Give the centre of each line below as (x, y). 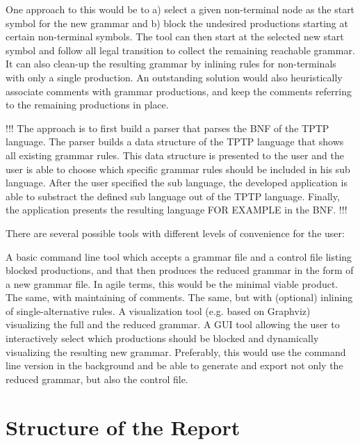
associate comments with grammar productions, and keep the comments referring (179, 91)
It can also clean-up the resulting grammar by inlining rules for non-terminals (171, 64)
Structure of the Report (123, 427)
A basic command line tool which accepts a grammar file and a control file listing (179, 256)
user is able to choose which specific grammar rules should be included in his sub (178, 169)
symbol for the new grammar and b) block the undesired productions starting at (177, 23)
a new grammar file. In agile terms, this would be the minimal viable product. (172, 283)
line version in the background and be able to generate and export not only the (174, 365)
